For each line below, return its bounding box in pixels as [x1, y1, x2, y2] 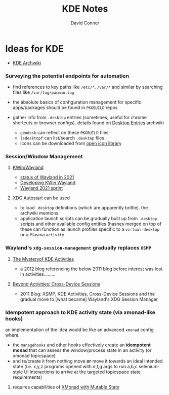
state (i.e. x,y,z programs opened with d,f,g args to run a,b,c [12, 363, 138, 369]
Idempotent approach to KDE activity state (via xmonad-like [5, 309, 156, 316]
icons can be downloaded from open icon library [20, 140, 122, 146]
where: [5, 332, 20, 338]
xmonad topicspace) [12, 352, 56, 358]
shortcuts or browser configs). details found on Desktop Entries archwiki [12, 120, 164, 126]
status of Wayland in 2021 [20, 174, 74, 181]
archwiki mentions [20, 210, 59, 216]
